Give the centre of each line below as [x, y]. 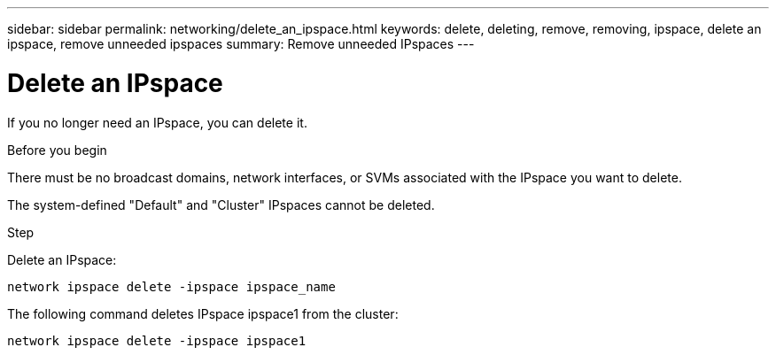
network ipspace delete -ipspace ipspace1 [157, 340]
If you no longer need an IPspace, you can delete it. [157, 122]
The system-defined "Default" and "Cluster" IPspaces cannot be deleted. [221, 205]
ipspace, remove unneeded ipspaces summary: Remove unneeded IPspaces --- [241, 44]
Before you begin [57, 150]
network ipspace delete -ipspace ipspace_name [171, 286]
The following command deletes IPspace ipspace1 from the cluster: [203, 313]
